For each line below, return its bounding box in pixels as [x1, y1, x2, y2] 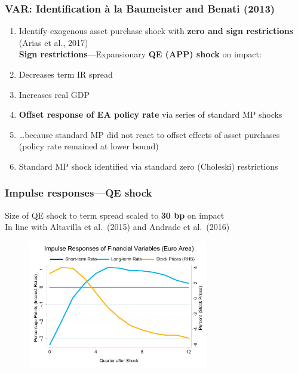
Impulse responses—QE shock [5, 185, 152, 200]
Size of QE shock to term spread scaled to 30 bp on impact [5, 209, 225, 221]
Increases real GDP [19, 88, 90, 100]
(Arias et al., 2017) [19, 36, 88, 48]
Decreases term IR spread [19, 68, 113, 80]
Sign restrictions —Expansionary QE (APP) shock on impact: [19, 48, 262, 60]
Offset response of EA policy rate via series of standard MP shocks [19, 108, 282, 121]
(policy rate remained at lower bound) [19, 140, 159, 152]
